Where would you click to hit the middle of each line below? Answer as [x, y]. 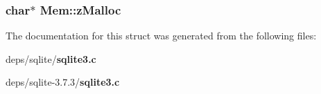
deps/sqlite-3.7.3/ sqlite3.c [63, 82]
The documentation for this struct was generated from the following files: [161, 36]
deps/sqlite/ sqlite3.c [51, 58]
